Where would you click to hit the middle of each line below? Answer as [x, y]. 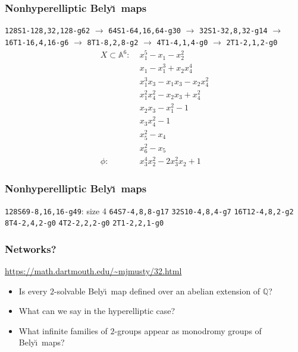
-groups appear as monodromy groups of [188, 330]
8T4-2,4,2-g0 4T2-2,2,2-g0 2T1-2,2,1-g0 [84, 223]
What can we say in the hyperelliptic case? [97, 311]
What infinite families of [63, 330]
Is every [33, 291]
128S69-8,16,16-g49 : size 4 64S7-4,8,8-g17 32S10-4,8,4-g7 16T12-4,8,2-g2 [149, 210]
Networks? [31, 248]
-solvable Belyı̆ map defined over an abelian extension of [157, 291]
